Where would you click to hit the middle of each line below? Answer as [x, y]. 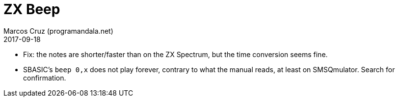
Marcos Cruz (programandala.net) [58, 31]
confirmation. [45, 78]
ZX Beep [32, 9]
